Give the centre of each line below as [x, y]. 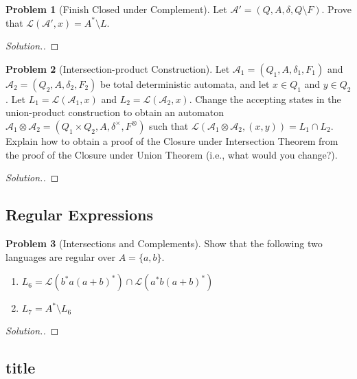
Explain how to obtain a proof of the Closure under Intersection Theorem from [172, 140]
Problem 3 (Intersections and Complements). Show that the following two [164, 243]
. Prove [336, 9]
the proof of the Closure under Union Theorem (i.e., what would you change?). [172, 154]
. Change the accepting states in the [265, 99]
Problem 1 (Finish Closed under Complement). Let [116, 9]
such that [169, 125]
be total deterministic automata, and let [185, 83]
